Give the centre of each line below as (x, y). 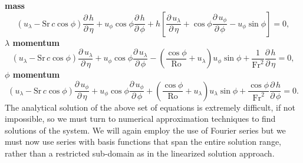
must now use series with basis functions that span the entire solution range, (143, 142)
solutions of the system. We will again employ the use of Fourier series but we (145, 130)
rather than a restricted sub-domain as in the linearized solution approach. (140, 153)
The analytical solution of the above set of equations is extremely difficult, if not (150, 107)
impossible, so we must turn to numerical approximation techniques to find (140, 119)
